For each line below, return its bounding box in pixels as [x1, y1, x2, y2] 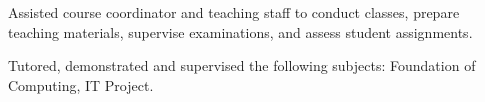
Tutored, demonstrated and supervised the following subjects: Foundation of [8, 55, 476, 76]
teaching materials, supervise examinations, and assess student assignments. [8, 21, 473, 42]
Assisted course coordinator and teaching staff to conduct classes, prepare [8, 2, 460, 22]
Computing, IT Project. [8, 74, 154, 95]
